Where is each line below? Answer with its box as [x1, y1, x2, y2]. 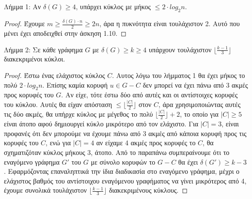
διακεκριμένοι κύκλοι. [4, 54, 65, 64]
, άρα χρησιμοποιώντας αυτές [158, 99, 241, 109]
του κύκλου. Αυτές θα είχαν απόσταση [4, 99, 112, 109]
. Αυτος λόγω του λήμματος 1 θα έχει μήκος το [112, 70, 245, 80]
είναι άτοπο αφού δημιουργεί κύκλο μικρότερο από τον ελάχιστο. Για [4, 119, 199, 129]
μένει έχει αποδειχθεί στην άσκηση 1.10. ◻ [4, 28, 126, 38]
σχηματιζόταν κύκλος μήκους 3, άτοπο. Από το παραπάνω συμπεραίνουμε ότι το [4, 147, 230, 157]
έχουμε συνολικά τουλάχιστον [4, 185, 87, 195]
